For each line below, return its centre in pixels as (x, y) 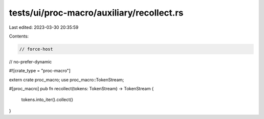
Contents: (19, 36)
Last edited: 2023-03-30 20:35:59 (44, 27)
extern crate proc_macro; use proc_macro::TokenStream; (66, 79)
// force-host (36, 49)
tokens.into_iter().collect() (47, 99)
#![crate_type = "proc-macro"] (40, 71)
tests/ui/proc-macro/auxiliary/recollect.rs (96, 13)
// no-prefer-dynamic (31, 61)
